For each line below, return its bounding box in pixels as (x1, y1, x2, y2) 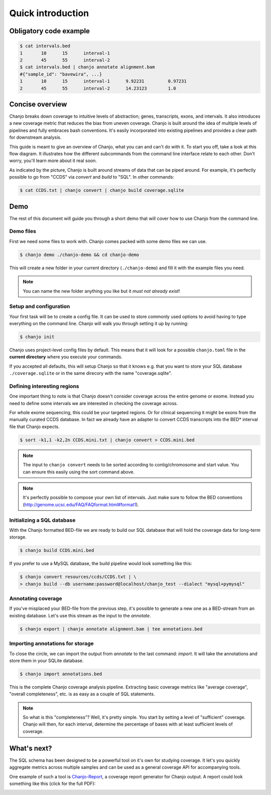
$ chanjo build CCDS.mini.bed (20, 547, 94, 553)
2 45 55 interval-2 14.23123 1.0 (20, 86, 176, 91)
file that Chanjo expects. (9, 423, 60, 430)
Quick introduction (9, 8, 89, 19)
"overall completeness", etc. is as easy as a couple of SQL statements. (9, 691, 155, 697)
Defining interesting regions (9, 382, 79, 389)
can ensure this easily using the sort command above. (23, 468, 135, 475)
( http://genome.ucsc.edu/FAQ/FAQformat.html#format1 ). (23, 501, 139, 508)
